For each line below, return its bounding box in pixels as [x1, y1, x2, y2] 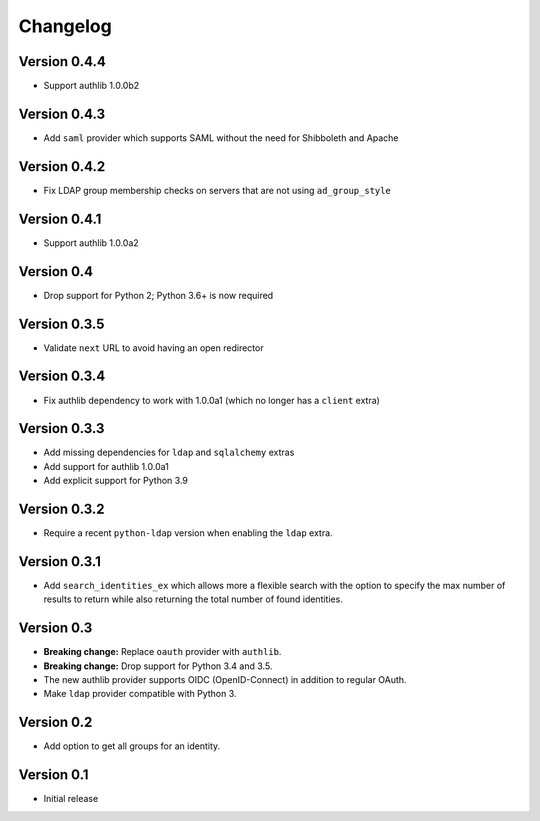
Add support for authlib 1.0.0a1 [43, 460, 169, 472]
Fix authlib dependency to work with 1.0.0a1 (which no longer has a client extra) [43, 394, 380, 406]
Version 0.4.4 [18, 53, 107, 70]
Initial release [43, 793, 99, 805]
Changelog [18, 15, 112, 37]
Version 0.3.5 [18, 315, 105, 332]
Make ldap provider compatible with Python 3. [43, 688, 237, 700]
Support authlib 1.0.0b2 [43, 80, 140, 92]
